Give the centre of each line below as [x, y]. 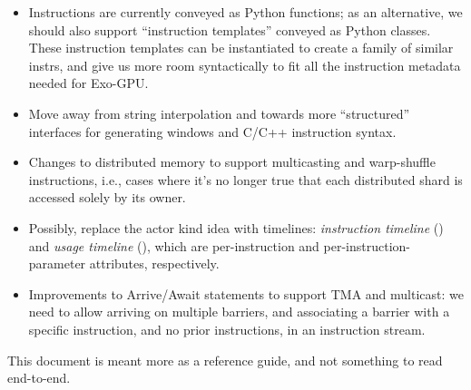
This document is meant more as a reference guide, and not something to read [225, 360]
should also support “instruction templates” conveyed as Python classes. [230, 29]
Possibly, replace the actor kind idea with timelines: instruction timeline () [236, 227]
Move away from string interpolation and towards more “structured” [219, 113]
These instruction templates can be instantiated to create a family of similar [241, 48]
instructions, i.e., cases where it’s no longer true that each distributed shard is [245, 179]
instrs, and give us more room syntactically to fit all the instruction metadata [245, 65]
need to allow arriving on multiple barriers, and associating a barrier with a [239, 312]
